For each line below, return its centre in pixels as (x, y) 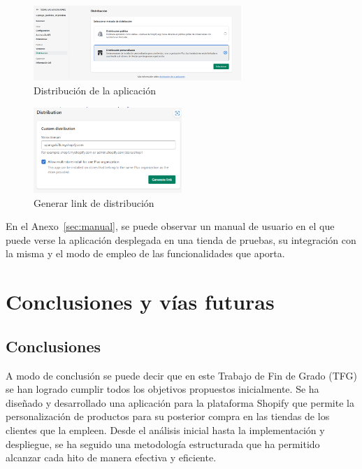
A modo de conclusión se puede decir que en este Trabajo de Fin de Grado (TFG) (181, 375)
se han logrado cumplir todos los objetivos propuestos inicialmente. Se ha (162, 389)
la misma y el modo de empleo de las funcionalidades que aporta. (145, 253)
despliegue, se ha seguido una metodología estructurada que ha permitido (163, 443)
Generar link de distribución (94, 202)
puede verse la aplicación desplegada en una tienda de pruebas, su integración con (181, 239)
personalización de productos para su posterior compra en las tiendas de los (168, 416)
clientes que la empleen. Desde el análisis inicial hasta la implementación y (165, 430)
